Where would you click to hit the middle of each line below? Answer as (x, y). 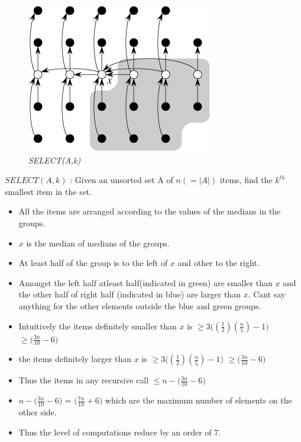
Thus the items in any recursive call (84, 380)
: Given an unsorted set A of (122, 180)
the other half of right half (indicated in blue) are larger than (130, 294)
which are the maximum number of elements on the (198, 400)
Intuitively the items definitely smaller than (98, 326)
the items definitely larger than (75, 359)
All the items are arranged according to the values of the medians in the (150, 211)
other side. (38, 412)
